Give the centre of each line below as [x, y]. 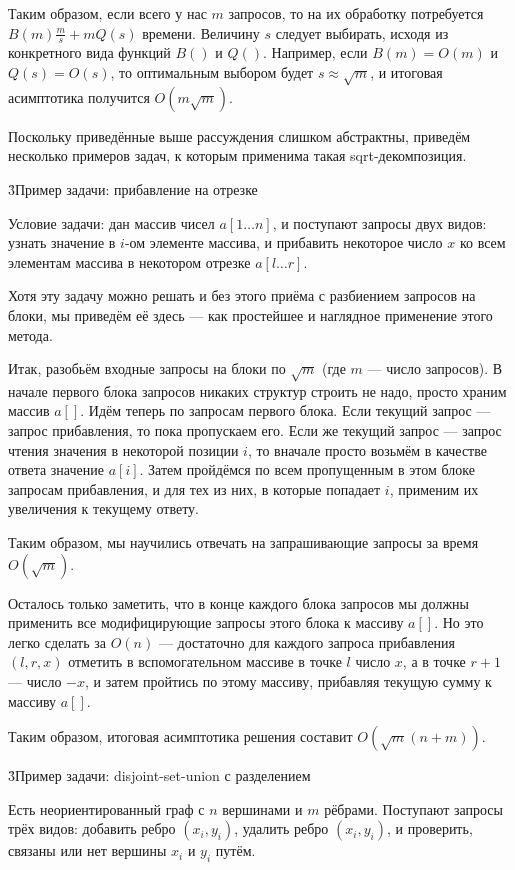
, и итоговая [406, 72]
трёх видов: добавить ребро [92, 828]
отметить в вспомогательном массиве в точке [205, 661]
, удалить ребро [281, 828]
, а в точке [434, 661]
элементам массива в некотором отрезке [129, 261]
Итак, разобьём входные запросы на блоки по [147, 368]
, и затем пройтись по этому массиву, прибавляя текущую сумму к [288, 681]
